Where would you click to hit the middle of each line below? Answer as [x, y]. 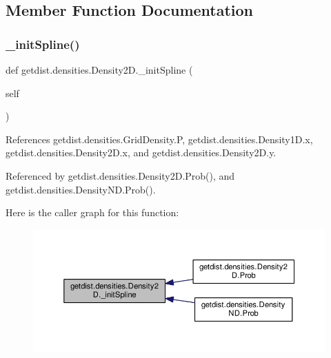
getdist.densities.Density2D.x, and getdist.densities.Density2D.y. [141, 152]
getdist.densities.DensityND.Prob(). [81, 189]
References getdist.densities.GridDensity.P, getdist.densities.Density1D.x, [159, 139]
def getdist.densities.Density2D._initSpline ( [99, 70]
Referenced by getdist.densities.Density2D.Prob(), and [120, 175]
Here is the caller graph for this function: [92, 212]
